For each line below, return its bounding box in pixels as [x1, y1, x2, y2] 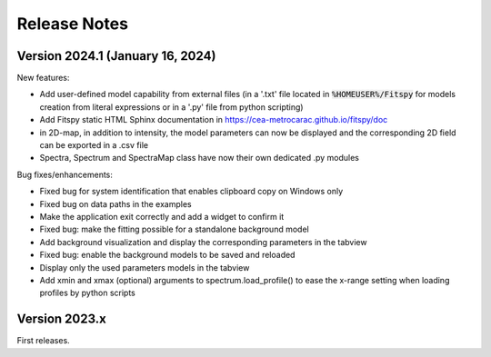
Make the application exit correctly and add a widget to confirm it [39, 211, 285, 222]
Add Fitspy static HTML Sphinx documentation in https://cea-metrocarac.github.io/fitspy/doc [39, 114, 388, 125]
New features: [16, 73, 70, 84]
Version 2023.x [16, 312, 106, 327]
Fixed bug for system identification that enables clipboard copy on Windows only [39, 186, 344, 197]
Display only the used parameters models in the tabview [39, 262, 250, 273]
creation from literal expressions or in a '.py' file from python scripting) [39, 101, 304, 113]
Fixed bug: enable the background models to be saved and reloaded [39, 250, 296, 261]
